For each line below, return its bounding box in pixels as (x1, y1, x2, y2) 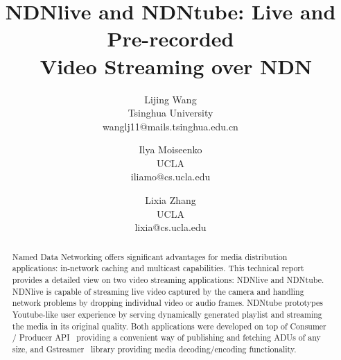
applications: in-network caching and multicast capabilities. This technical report (12, 262, 304, 274)
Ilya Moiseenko (139, 142, 202, 157)
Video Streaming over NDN (40, 51, 313, 80)
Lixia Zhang (145, 193, 196, 207)
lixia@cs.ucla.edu (134, 220, 207, 234)
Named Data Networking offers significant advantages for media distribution (12, 250, 288, 262)
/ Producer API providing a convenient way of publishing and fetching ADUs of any (12, 332, 321, 343)
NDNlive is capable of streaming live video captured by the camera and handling (12, 285, 304, 297)
